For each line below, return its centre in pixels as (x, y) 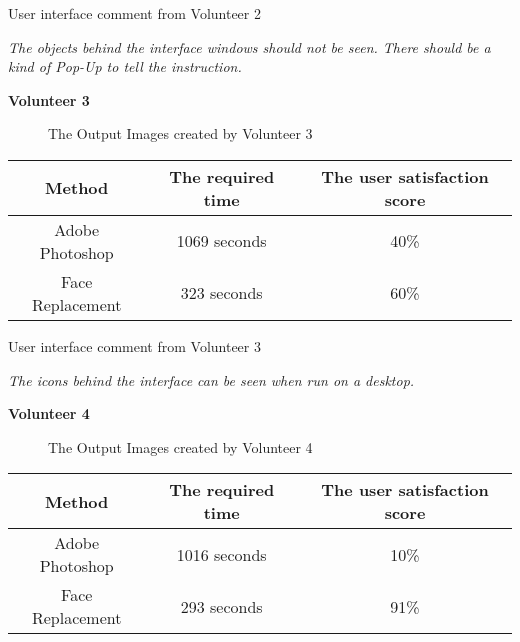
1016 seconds (221, 554)
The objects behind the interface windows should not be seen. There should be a (249, 46)
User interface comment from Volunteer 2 (134, 13)
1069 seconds (221, 241)
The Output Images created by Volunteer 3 (180, 133)
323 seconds (221, 293)
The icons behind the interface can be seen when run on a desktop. (211, 379)
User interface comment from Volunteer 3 (134, 345)
